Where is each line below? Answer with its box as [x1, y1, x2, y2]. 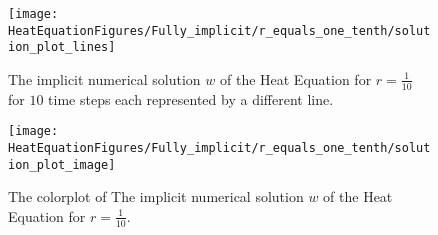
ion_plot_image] [8, 157, 116, 172]
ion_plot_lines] [8, 40, 116, 55]
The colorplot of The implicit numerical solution [8, 186, 304, 207]
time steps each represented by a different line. [48, 88, 334, 109]
